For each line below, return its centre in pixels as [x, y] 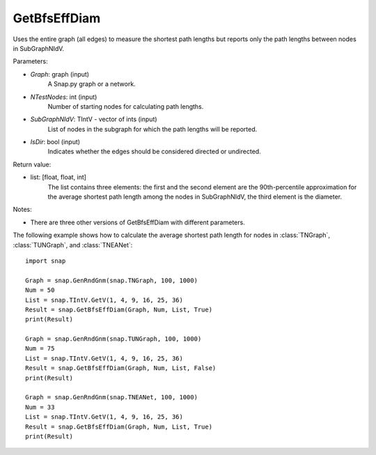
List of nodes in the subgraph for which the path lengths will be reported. [152, 129]
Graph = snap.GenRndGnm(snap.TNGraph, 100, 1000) [112, 280]
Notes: [22, 210]
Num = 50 [40, 290]
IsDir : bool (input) [55, 142]
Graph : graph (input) [60, 74]
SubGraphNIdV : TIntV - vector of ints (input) [94, 119]
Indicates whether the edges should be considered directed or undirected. [154, 152]
